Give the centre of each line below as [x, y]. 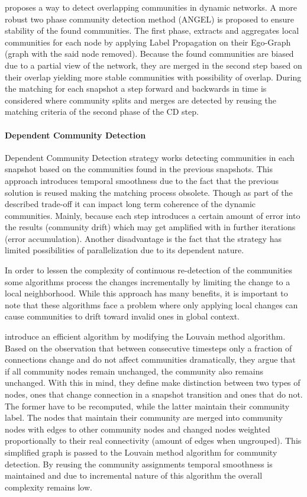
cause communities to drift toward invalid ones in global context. [122, 316]
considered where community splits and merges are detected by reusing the [141, 100]
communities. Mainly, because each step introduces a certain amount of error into [153, 215]
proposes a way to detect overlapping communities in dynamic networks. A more [151, 7]
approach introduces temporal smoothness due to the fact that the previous [142, 180]
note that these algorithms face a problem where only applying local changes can [151, 304]
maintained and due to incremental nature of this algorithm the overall [134, 475]
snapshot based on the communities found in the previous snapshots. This [139, 169]
